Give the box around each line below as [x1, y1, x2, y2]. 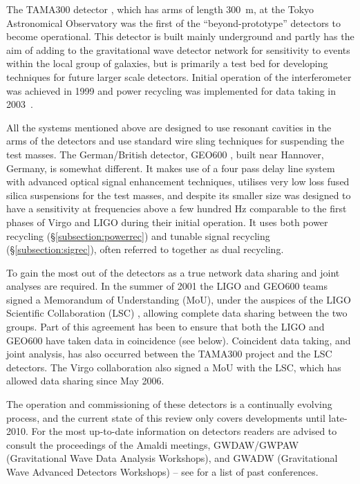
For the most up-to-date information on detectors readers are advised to [31, 424, 337, 438]
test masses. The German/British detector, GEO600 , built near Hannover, [6, 147, 324, 161]
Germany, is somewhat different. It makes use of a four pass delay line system [6, 160, 335, 175]
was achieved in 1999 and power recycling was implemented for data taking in [6, 83, 337, 97]
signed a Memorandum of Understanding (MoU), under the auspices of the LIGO [6, 292, 351, 306]
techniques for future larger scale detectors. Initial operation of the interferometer [6, 69, 352, 84]
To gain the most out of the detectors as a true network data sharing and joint [6, 265, 340, 279]
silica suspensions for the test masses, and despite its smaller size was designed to [6, 187, 351, 202]
